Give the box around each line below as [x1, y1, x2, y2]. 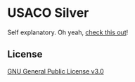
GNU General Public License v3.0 [7, 67, 104, 75]
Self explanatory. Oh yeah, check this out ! [7, 28, 129, 36]
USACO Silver [7, 5, 89, 21]
